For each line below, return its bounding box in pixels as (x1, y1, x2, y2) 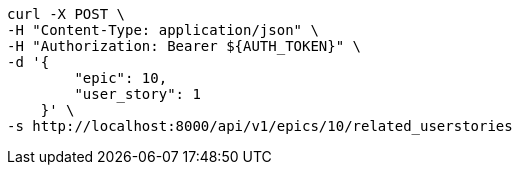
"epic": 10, (74, 70, 168, 86)
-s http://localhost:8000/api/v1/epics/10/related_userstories (7, 118, 513, 134)
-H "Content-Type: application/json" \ (7, 22, 319, 38)
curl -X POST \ (7, 6, 126, 22)
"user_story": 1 (74, 86, 201, 102)
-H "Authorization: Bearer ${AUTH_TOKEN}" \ (7, 38, 362, 54)
